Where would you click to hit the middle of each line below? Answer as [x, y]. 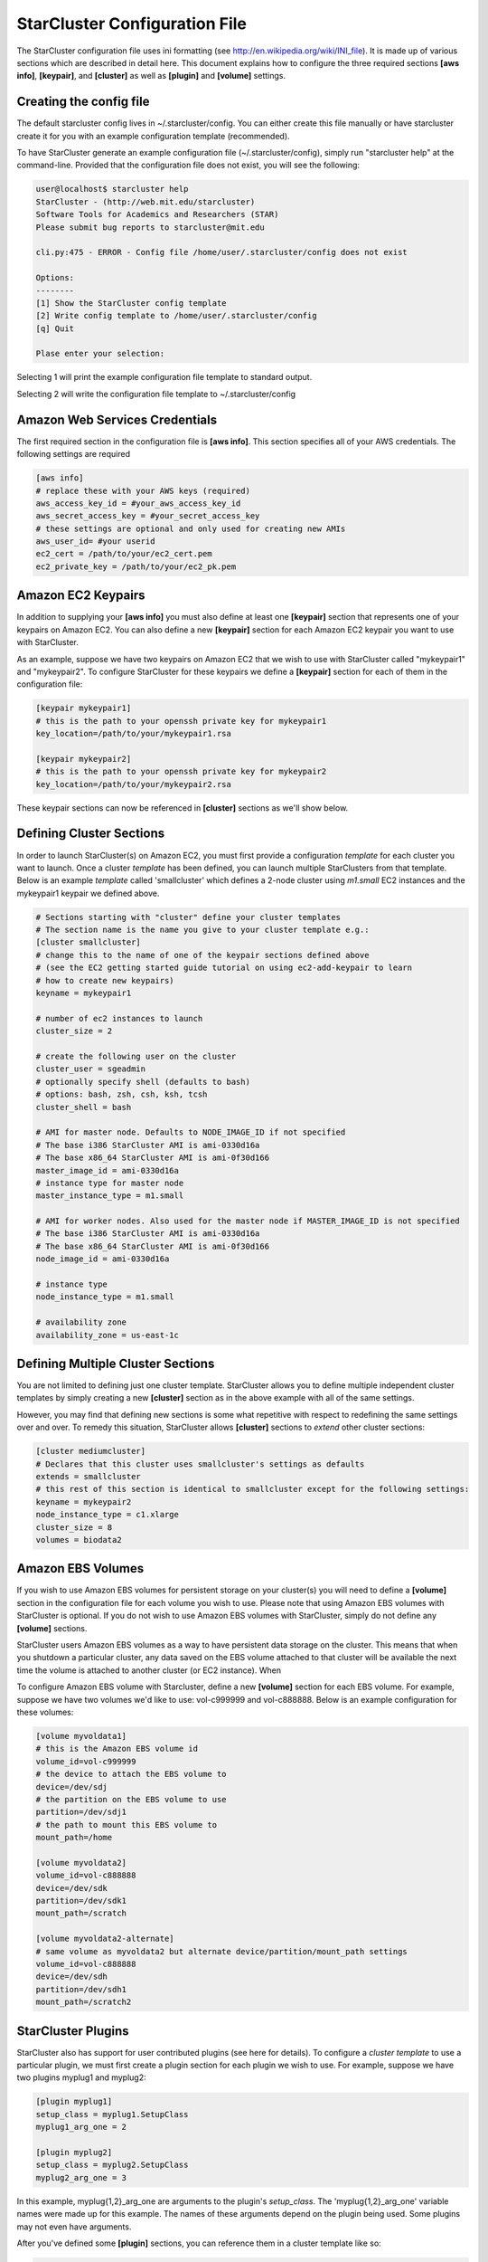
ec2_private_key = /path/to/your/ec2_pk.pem [136, 566]
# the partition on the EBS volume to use [131, 1799]
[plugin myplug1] [74, 2102]
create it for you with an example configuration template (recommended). [153, 136]
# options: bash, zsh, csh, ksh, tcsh [122, 1094]
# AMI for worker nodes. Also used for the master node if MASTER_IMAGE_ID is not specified [248, 1221]
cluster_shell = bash [84, 1107]
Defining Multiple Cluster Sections [116, 1363]
